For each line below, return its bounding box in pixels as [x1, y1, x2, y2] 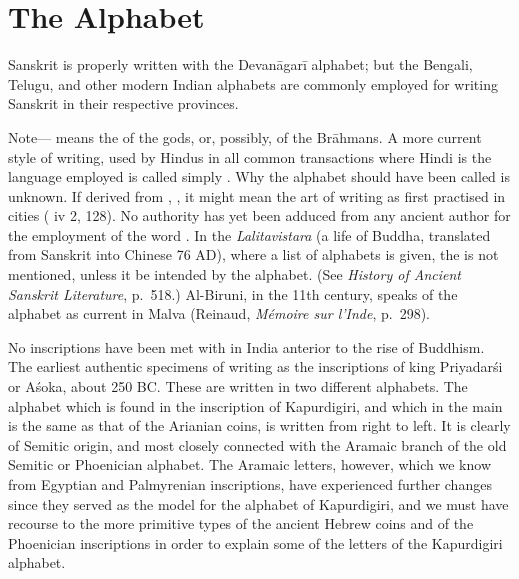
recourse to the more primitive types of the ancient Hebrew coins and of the [8, 513, 474, 534]
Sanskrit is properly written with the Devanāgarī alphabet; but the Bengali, [8, 54, 473, 75]
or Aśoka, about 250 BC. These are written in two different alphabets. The [8, 376, 468, 397]
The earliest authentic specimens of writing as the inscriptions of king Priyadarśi [8, 356, 503, 377]
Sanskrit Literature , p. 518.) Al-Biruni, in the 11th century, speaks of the [8, 283, 458, 304]
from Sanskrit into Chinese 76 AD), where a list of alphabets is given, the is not [8, 244, 499, 265]
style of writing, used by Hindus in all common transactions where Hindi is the [8, 146, 492, 167]
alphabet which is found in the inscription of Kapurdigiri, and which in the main [8, 395, 503, 416]
